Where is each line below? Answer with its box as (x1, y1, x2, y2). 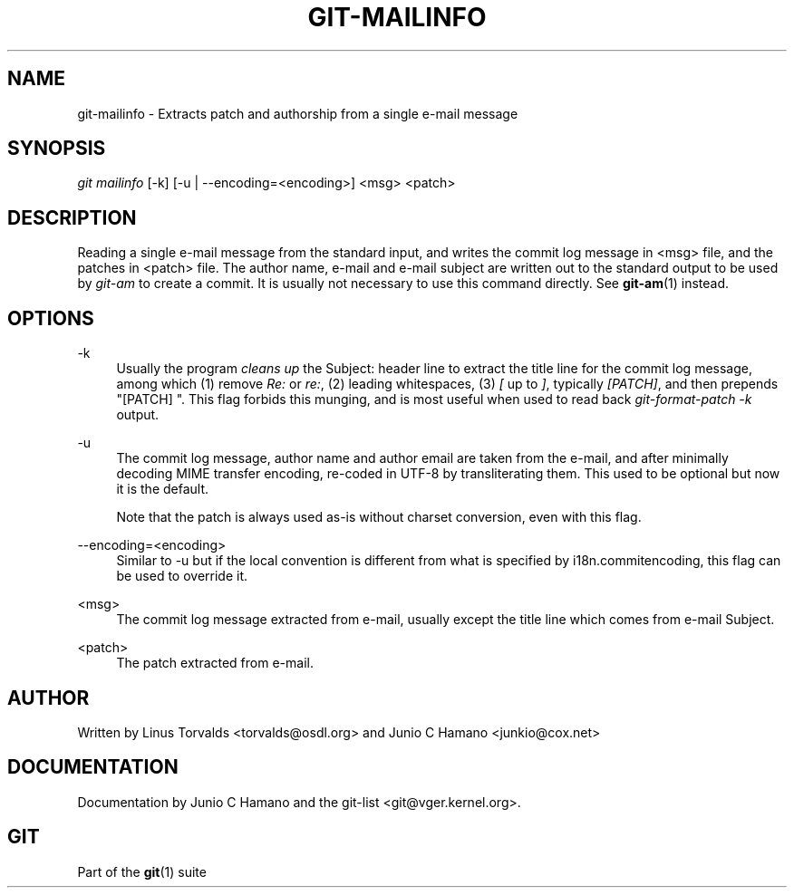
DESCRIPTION (7, 206, 137, 229)
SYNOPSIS (7, 137, 106, 160)
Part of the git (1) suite (77, 863, 207, 880)
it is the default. (116, 481, 209, 497)
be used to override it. (116, 568, 248, 584)
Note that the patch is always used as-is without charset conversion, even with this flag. (116, 509, 642, 525)
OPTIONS (7, 306, 94, 330)
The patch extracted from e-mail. (116, 655, 314, 671)
